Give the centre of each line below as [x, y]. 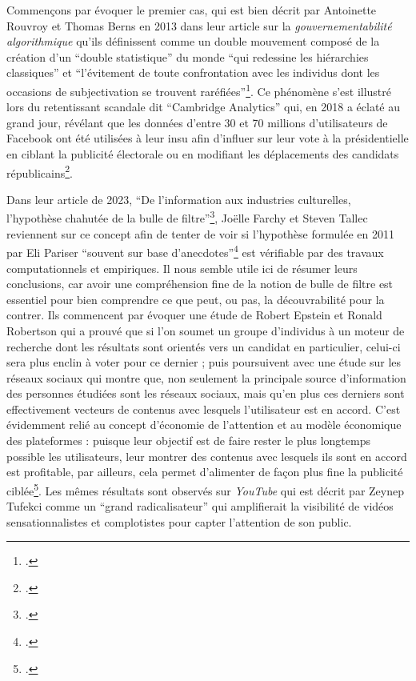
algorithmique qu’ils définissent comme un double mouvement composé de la [193, 41]
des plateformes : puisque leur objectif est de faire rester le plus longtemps [188, 441]
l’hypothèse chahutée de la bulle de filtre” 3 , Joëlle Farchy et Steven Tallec [187, 217]
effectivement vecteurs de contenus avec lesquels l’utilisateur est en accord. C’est [204, 409]
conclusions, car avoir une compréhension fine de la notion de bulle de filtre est [200, 284]
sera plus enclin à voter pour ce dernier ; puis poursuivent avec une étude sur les [204, 362]
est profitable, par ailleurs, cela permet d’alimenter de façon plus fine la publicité [205, 472]
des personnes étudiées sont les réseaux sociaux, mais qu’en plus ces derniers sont [206, 393]
